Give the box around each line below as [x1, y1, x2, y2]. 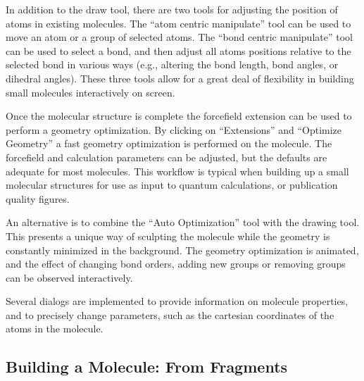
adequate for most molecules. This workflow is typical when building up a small [6, 163, 349, 178]
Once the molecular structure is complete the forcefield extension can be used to [6, 108, 352, 123]
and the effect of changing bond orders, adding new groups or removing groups [6, 256, 346, 271]
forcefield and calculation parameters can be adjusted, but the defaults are [6, 149, 327, 164]
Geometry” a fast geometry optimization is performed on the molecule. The [6, 136, 332, 151]
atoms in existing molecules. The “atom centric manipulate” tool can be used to [6, 15, 351, 30]
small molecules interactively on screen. [6, 85, 175, 99]
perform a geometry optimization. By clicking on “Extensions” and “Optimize [6, 122, 342, 137]
